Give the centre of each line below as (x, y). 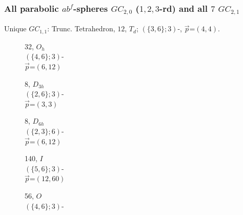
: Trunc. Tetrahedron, (81, 28)
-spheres (91, 8)
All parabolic (32, 8)
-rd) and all (183, 8)
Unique (15, 28)
